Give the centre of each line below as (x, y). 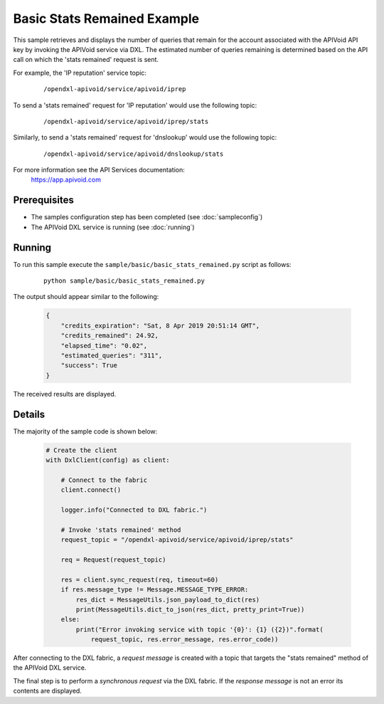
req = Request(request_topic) (113, 559)
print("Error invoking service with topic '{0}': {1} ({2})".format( (199, 629)
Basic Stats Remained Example (106, 19)
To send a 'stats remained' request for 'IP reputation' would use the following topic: (135, 105)
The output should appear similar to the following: (86, 297)
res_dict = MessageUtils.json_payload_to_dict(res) (168, 599)
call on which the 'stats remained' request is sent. (86, 60)
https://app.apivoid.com (66, 180)
